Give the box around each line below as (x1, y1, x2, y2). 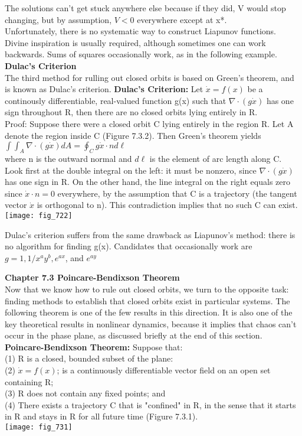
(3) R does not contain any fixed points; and (5, 387, 166, 399)
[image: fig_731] (5, 423, 73, 432)
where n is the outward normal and (5, 152, 132, 164)
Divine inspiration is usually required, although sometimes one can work (5, 36, 266, 48)
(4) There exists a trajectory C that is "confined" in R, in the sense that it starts (5, 398, 296, 411)
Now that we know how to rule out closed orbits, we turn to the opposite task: (5, 282, 289, 295)
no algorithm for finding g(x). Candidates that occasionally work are (5, 240, 252, 252)
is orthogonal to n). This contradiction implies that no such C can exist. (37, 199, 298, 211)
